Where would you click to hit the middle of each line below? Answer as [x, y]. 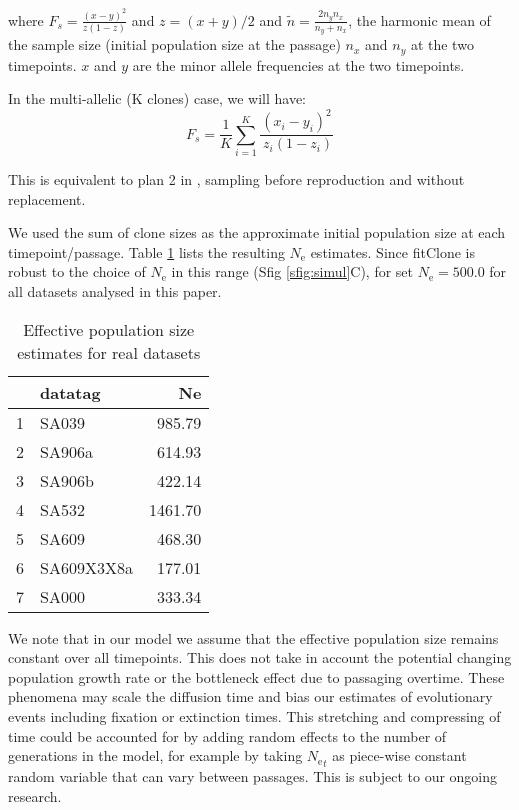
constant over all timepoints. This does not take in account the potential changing [260, 657]
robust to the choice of [77, 271]
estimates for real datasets [109, 352]
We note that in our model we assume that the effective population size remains [253, 637]
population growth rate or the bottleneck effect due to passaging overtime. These [256, 676]
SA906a [66, 451]
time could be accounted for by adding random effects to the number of [227, 735]
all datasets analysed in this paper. [115, 290]
